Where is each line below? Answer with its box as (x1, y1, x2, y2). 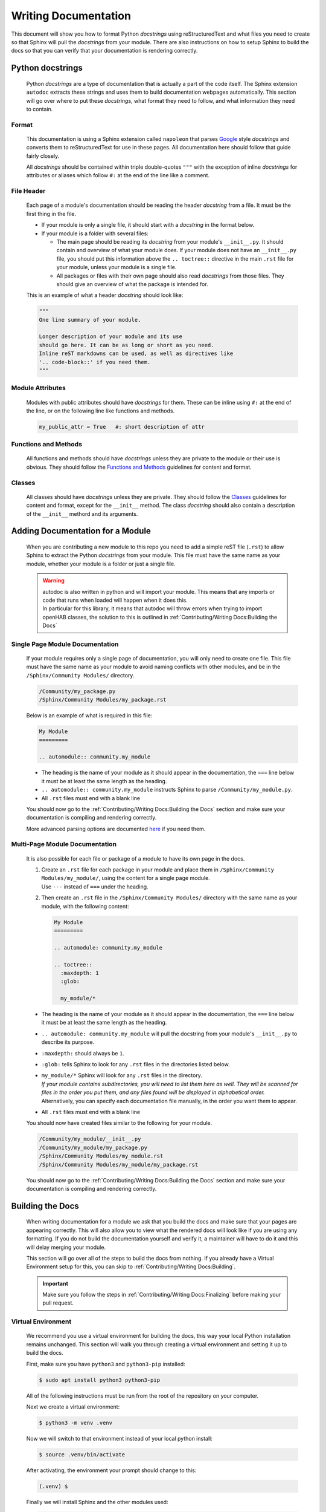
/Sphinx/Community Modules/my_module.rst (39, 1153, 164, 1159)
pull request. (42, 1299, 74, 1306)
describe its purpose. (41, 1038, 95, 1046)
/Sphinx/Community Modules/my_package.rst (39, 696, 167, 703)
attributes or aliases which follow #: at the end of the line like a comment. (26, 172, 210, 179)
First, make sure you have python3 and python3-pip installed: (26, 1360, 185, 1367)
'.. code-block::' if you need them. (39, 359, 151, 365)
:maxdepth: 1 (60, 969, 99, 976)
